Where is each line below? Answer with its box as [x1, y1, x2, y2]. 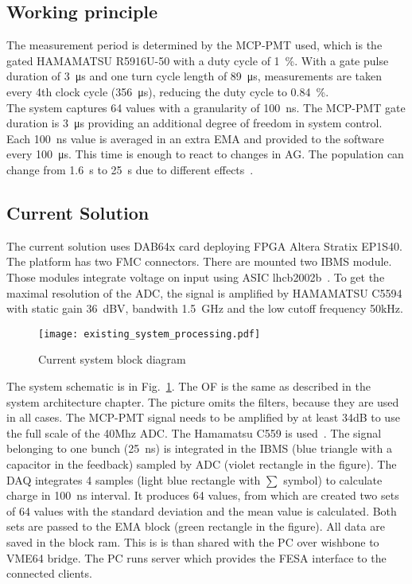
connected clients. [6, 565, 92, 582]
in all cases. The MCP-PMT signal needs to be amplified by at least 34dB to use [6, 409, 400, 426]
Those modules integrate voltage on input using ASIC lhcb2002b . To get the [6, 268, 385, 285]
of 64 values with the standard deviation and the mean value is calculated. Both [6, 502, 397, 519]
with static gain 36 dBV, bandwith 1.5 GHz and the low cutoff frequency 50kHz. [6, 300, 403, 317]
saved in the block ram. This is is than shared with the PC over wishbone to [6, 533, 379, 550]
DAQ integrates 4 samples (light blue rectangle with [6, 471, 261, 488]
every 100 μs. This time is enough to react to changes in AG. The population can [6, 146, 404, 162]
